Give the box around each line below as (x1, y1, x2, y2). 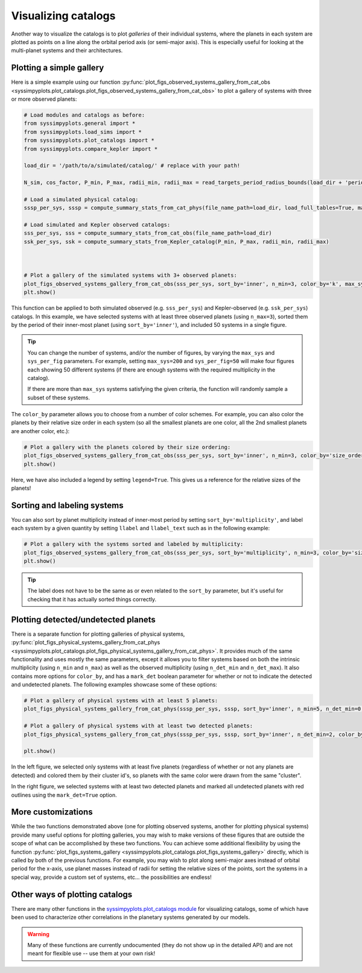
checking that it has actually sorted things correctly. (27, 595, 157, 603)
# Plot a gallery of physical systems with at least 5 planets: (24, 697, 218, 704)
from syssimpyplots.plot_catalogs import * (24, 137, 155, 144)
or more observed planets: (11, 95, 77, 103)
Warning (27, 930, 49, 937)
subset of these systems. (27, 394, 91, 401)
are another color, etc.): (11, 427, 70, 434)
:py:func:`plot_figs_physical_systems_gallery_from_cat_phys (11, 639, 160, 646)
